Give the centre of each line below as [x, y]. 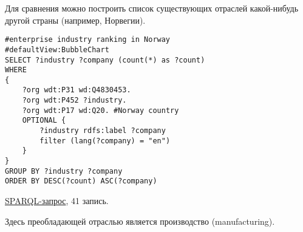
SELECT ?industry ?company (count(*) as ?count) [105, 60]
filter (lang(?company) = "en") [105, 141]
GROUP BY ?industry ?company [64, 171]
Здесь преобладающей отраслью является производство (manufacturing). [140, 221]
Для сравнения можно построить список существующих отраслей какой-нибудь [152, 8]
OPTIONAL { [44, 121]
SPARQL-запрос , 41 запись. [57, 201]
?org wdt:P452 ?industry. [74, 101]
